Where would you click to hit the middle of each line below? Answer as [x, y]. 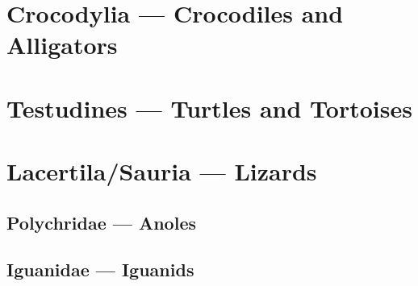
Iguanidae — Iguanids [100, 269]
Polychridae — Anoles [101, 222]
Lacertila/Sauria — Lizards [162, 171]
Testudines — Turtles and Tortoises [209, 108]
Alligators [62, 45]
